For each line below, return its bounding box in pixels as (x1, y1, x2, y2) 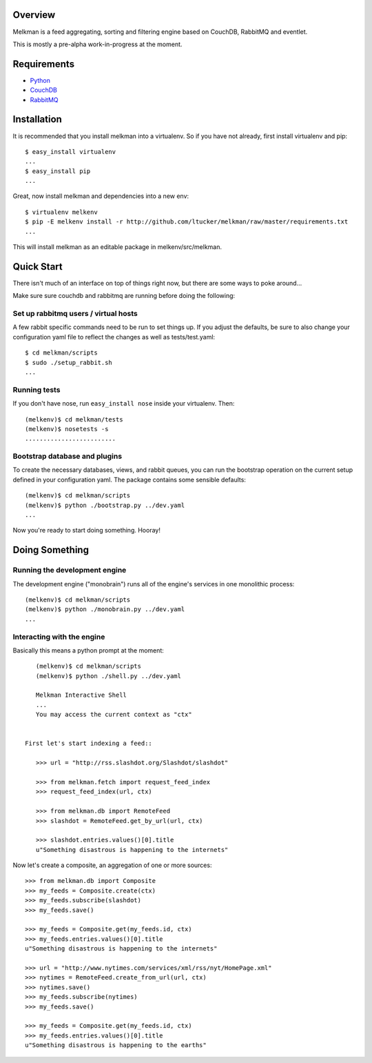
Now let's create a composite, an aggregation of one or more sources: (12, 861, 212, 869)
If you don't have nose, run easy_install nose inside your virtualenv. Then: (12, 399, 235, 408)
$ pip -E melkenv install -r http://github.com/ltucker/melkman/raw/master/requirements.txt (25, 218, 349, 226)
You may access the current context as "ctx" (35, 711, 192, 719)
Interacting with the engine (12, 632, 105, 642)
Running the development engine (12, 566, 127, 575)
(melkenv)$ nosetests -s (25, 425, 109, 433)
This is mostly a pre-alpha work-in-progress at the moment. (12, 40, 183, 48)
